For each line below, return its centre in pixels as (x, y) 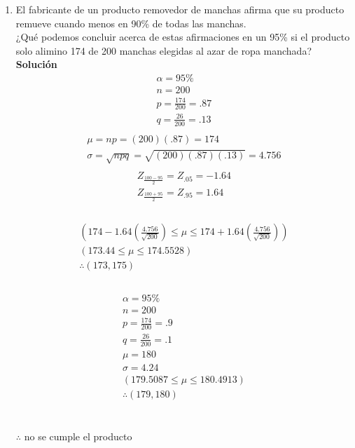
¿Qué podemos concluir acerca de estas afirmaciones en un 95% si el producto (183, 37)
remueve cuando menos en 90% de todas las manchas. (131, 23)
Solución (36, 64)
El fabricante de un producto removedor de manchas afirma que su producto (180, 9)
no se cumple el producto (78, 436)
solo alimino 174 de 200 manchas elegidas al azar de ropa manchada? (164, 50)
